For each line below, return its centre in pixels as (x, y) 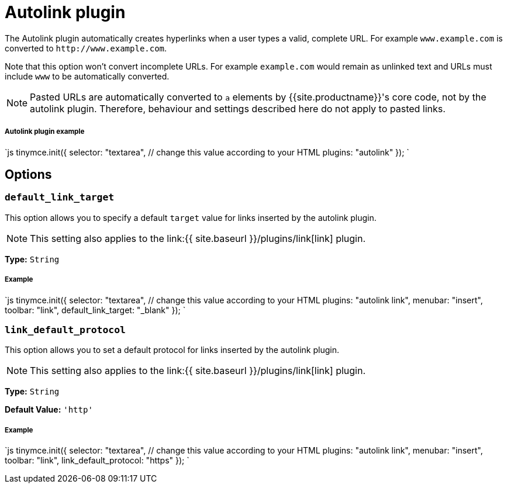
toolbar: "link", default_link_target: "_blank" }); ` (95, 310)
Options (28, 174)
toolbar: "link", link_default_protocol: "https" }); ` (97, 461)
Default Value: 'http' (49, 410)
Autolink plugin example (45, 132)
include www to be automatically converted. (87, 76)
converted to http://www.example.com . (86, 48)
